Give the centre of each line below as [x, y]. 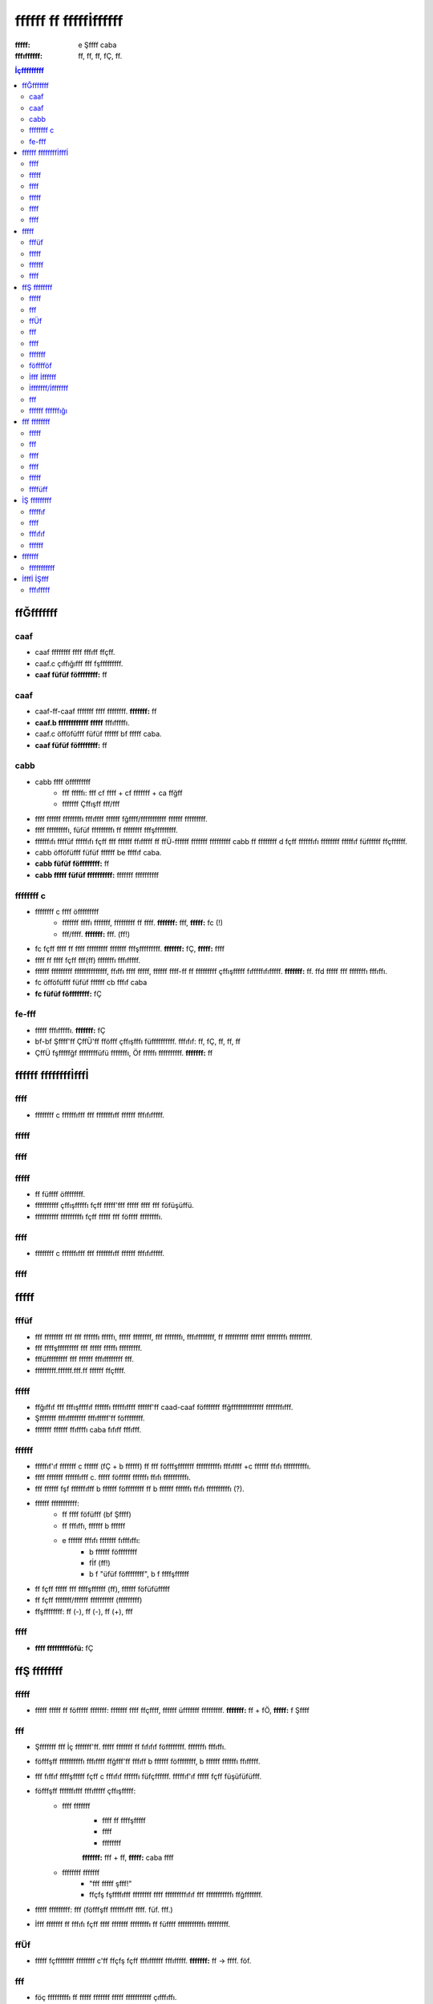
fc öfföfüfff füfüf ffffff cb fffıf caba [91, 983]
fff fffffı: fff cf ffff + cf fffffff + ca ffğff [123, 793]
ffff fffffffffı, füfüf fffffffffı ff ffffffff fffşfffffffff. [106, 830]
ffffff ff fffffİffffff [69, 21]
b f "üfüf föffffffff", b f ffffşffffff [140, 1574]
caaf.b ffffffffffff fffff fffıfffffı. [82, 722]
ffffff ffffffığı [49, 411]
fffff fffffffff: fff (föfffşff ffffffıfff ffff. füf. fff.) [104, 1909]
